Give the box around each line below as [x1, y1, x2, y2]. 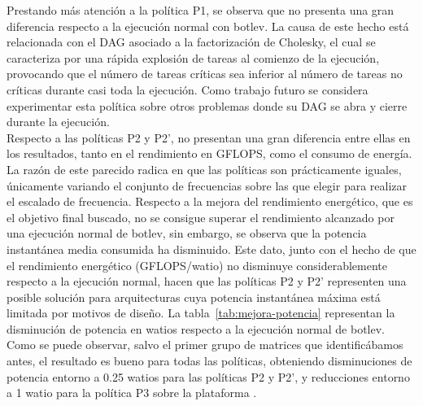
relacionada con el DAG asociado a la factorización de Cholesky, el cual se [7, 33, 376, 50]
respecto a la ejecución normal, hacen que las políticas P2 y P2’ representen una [7, 273, 407, 290]
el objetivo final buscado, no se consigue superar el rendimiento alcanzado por [7, 208, 395, 225]
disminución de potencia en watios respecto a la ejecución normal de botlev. [7, 320, 386, 337]
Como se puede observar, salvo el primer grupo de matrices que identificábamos [7, 336, 403, 353]
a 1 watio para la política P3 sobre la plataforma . [7, 384, 257, 401]
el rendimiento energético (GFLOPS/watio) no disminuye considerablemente [7, 256, 388, 273]
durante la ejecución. [7, 113, 110, 130]
